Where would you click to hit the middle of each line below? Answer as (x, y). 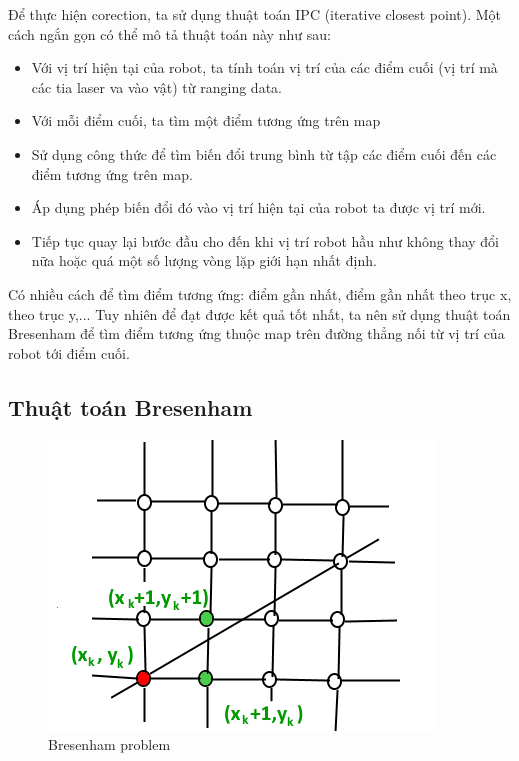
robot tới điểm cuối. (69, 352)
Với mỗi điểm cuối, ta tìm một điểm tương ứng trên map (206, 120)
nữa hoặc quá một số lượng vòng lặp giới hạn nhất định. (204, 260)
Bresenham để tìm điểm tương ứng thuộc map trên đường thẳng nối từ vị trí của (256, 333)
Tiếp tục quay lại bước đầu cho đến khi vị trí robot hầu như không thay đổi (265, 240)
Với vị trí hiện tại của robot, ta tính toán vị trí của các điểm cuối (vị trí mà (264, 67)
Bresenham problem (109, 744)
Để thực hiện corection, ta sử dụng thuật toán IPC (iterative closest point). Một (255, 14)
